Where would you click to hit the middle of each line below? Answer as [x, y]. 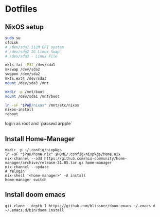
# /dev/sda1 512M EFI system [35, 47]
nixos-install [19, 110]
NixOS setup [25, 27]
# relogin [15, 171]
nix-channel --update [27, 167]
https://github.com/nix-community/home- [86, 158]
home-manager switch [26, 180]
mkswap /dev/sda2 [23, 70]
